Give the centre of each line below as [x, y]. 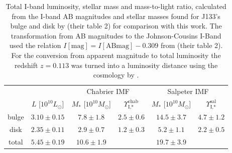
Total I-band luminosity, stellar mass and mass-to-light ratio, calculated [116, 6]
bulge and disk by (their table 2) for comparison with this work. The [116, 26]
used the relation [35, 45]
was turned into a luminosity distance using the [144, 65]
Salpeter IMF [188, 91]
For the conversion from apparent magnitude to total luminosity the [116, 55]
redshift [26, 65]
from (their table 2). [192, 45]
